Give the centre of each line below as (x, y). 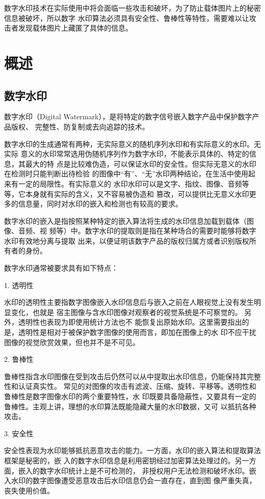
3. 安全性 (19, 433)
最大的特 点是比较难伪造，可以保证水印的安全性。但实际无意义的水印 (141, 163)
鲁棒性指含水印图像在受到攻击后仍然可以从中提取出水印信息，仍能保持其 (125, 376)
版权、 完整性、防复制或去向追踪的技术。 (80, 126)
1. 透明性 (19, 285)
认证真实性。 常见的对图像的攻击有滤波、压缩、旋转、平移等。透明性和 (137, 386)
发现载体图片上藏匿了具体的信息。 (75, 28)
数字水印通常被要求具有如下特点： (61, 268)
